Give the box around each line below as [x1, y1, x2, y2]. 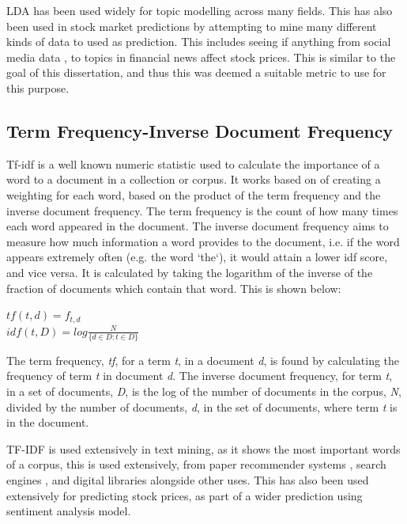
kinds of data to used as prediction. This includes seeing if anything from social [6, 33, 391, 50]
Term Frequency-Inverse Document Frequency [6, 118, 394, 142]
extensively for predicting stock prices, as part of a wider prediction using [6, 487, 363, 503]
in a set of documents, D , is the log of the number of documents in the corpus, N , [6, 383, 401, 400]
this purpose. [6, 79, 70, 96]
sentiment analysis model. [6, 503, 131, 519]
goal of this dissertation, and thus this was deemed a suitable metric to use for [6, 64, 386, 81]
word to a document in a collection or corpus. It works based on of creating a [6, 171, 381, 188]
